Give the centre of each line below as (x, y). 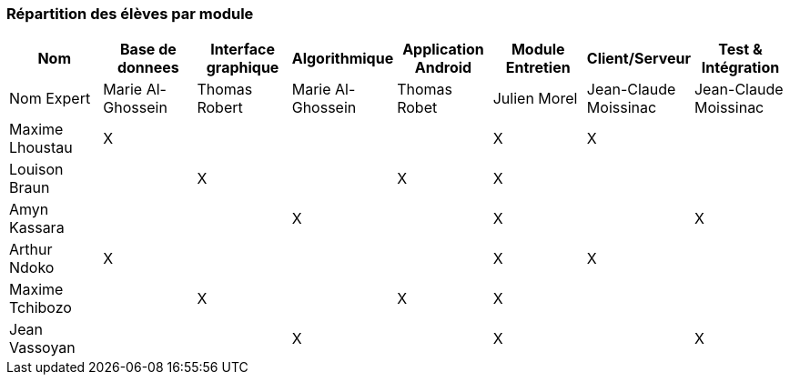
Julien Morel (535, 99)
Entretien (538, 68)
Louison (36, 170)
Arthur (31, 250)
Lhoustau (41, 148)
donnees (148, 68)
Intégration (740, 68)
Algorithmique (343, 59)
